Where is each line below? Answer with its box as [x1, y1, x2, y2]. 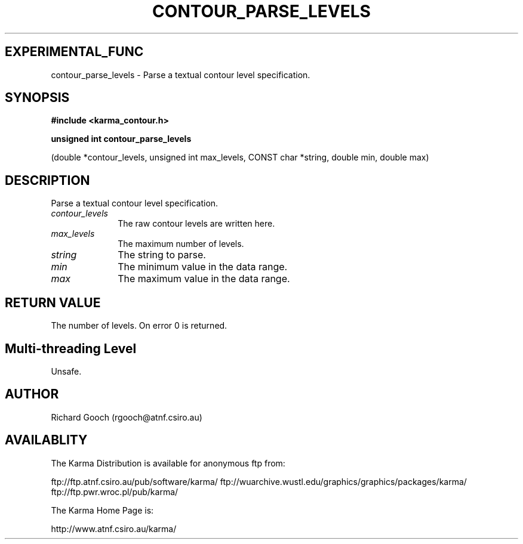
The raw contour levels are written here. [118, 218, 275, 229]
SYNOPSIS [5, 90, 70, 106]
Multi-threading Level [5, 341, 137, 356]
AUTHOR [5, 387, 59, 402]
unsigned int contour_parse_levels [51, 134, 192, 144]
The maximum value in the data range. [118, 273, 290, 285]
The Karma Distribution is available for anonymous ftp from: [51, 458, 285, 468]
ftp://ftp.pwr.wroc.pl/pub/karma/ [51, 486, 179, 497]
